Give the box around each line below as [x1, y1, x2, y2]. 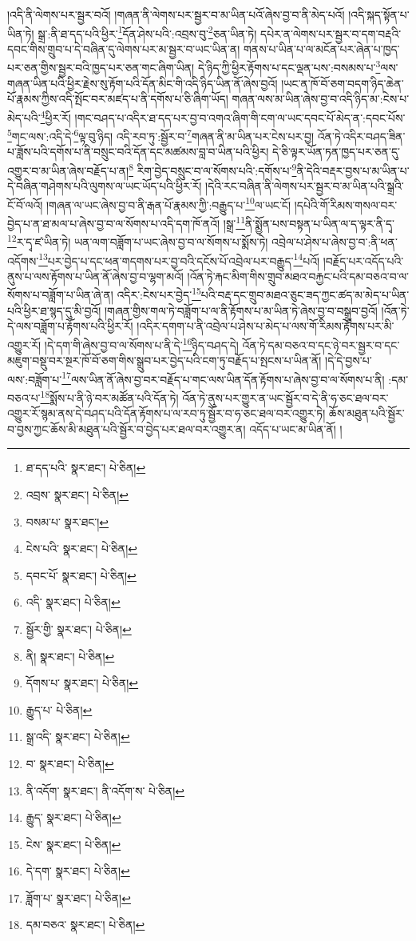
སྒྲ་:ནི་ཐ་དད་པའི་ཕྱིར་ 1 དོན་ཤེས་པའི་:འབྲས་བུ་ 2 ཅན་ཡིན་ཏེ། [38, 22, 257, 42]
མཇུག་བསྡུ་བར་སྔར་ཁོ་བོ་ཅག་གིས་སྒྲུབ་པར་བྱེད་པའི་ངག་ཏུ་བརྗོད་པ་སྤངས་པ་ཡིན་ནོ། [7, 352, 322, 369]
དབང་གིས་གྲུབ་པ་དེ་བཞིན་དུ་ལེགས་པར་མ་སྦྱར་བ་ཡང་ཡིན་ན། [7, 40, 240, 57]
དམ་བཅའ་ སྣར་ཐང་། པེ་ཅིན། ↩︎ [26, 916, 145, 933]
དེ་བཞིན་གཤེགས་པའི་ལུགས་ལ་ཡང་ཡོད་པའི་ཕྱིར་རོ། [7, 178, 202, 194]
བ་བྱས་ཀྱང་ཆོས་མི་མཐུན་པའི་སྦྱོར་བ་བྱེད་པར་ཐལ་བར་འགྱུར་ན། [7, 420, 246, 437]
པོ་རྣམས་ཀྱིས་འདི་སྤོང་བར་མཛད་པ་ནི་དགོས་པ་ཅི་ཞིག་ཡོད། [7, 90, 228, 107]
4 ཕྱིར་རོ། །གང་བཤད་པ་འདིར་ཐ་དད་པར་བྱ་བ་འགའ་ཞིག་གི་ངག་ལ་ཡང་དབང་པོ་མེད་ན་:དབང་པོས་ [40, 106, 406, 126]
